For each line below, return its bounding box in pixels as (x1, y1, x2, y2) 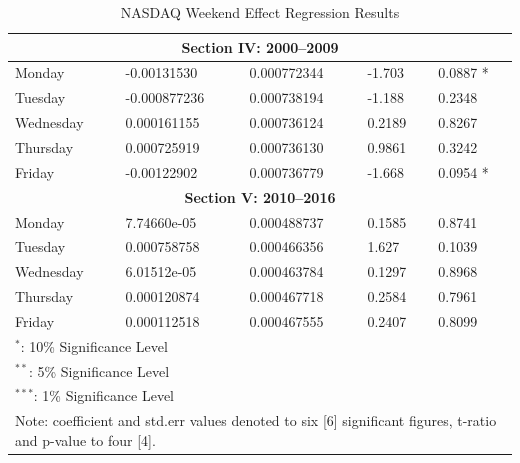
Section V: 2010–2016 (184, 186, 336, 207)
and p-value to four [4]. (15, 429, 156, 450)
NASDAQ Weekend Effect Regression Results (120, 2, 400, 22)
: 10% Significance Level (20, 335, 168, 356)
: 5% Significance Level (28, 360, 170, 381)
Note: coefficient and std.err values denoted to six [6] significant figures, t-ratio (15, 410, 497, 431)
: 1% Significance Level (33, 385, 174, 406)
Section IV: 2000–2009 (181, 36, 339, 57)
